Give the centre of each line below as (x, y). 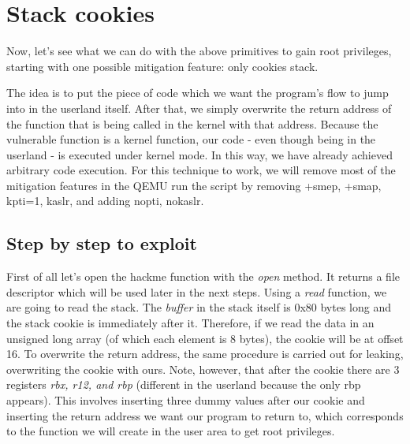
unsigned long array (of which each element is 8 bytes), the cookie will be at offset (205, 338)
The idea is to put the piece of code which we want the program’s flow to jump (198, 93)
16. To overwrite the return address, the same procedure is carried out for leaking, (205, 354)
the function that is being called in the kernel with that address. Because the (192, 123)
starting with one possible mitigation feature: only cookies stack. (162, 66)
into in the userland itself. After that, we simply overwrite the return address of (199, 108)
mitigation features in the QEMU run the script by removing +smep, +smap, (194, 185)
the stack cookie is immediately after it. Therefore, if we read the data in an (190, 323)
